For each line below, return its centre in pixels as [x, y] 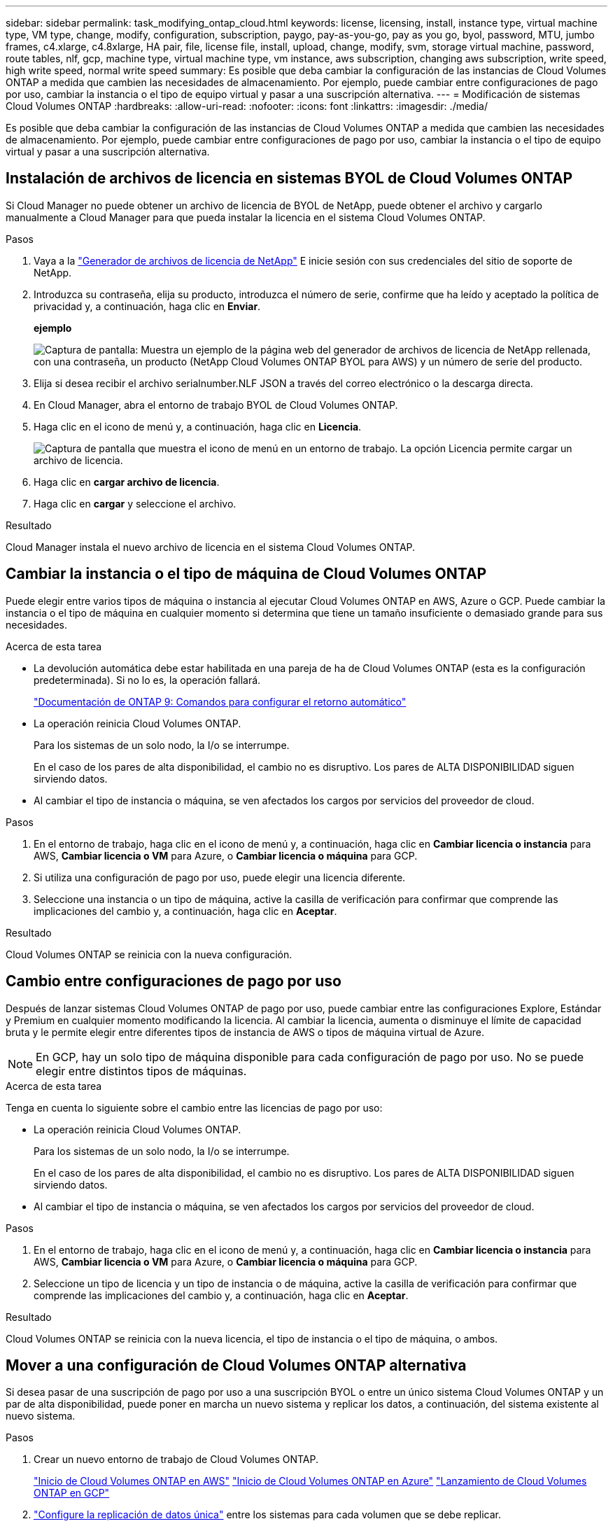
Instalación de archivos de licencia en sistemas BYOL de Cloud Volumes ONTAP [289, 178]
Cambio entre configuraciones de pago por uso [174, 981]
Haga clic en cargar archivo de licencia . [127, 482]
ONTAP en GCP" [72, 1493]
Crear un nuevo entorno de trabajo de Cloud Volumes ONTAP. [176, 1459]
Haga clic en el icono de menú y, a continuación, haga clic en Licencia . [198, 426]
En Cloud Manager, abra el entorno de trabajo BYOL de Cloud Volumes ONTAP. [216, 405]
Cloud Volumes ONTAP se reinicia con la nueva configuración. [149, 954]
